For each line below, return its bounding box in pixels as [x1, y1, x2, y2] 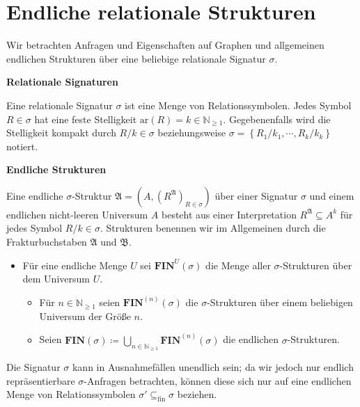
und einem [309, 188, 354, 202]
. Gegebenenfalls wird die [223, 111, 331, 126]
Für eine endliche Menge [22, 257, 127, 272]
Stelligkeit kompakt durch [6, 125, 116, 140]
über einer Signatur [214, 188, 298, 202]
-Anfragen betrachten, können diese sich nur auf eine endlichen [84, 373, 352, 388]
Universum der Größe [39, 308, 131, 323]
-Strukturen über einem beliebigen [207, 295, 353, 310]
